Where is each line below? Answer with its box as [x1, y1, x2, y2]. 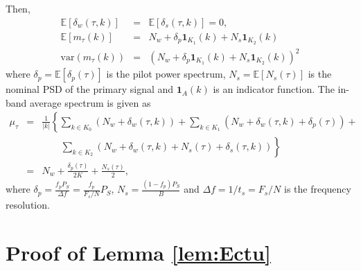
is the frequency [284, 182, 351, 196]
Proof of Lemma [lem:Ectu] [6, 238, 271, 267]
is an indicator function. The [213, 82, 335, 96]
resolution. [6, 198, 50, 212]
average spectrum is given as [30, 95, 151, 110]
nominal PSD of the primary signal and [6, 82, 174, 96]
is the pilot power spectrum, [106, 67, 226, 81]
